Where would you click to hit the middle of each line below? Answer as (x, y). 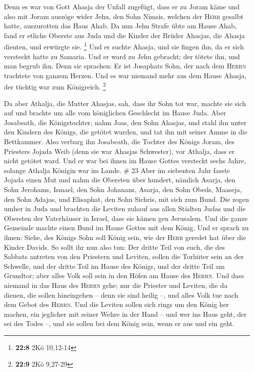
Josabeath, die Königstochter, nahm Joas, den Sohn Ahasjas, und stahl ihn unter (125, 122)
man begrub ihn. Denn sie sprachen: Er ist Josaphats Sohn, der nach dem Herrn (125, 66)
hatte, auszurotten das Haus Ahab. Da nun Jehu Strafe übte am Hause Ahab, (120, 26)
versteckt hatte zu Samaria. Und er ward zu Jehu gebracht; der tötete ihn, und (122, 56)
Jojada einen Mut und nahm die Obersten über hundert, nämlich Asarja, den (120, 180)
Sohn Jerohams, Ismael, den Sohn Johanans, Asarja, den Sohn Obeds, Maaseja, (123, 189)
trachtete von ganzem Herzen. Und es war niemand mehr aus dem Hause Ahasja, (125, 75)
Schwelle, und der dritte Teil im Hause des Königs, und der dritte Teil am (114, 266)
